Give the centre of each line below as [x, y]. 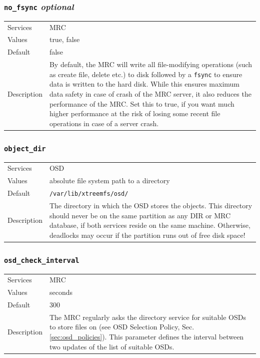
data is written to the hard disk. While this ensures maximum [144, 84]
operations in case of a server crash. [104, 123]
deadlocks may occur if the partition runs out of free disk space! [147, 235]
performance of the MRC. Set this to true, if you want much [142, 103]
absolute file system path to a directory [109, 181]
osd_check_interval [42, 260]
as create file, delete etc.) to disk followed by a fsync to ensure [146, 74]
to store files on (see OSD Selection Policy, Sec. [122, 327]
